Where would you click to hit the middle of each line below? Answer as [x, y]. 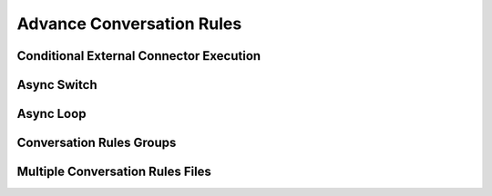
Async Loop [51, 114]
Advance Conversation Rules [129, 24]
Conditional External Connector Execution [139, 56]
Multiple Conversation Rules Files [114, 172]
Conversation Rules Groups [97, 143]
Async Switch [57, 85]
